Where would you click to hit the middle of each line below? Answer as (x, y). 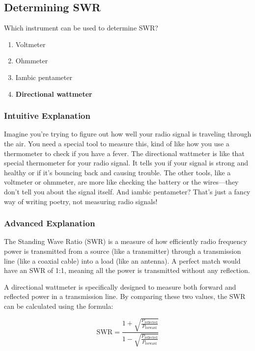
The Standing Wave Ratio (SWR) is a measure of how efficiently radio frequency (126, 241)
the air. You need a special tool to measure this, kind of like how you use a (117, 143)
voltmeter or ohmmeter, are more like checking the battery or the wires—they (121, 182)
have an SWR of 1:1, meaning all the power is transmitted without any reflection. (127, 270)
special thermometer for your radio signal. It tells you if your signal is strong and (126, 163)
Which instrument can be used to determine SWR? (81, 28)
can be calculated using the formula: (59, 306)
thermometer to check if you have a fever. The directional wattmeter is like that (124, 153)
